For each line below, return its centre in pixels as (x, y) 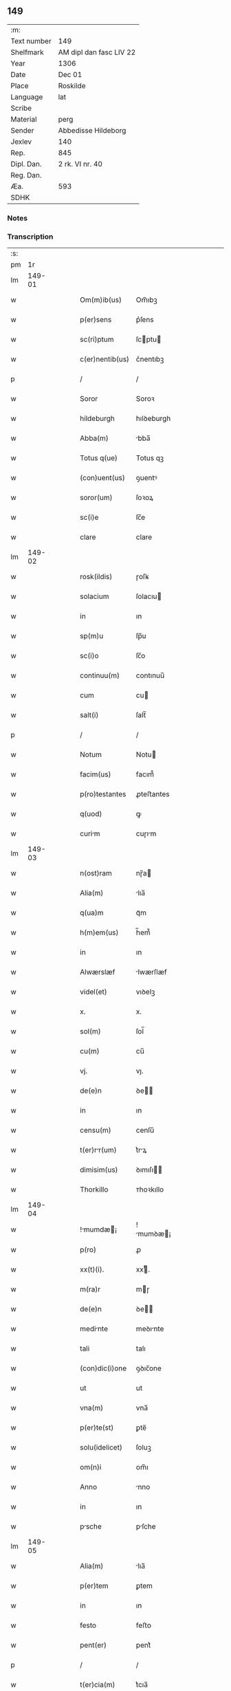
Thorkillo (94, 1190)
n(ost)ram (96, 873)
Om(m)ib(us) (101, 300)
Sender (22, 130)
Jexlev (21, 142)
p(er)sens (96, 320)
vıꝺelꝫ (145, 992)
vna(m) (92, 1408)
